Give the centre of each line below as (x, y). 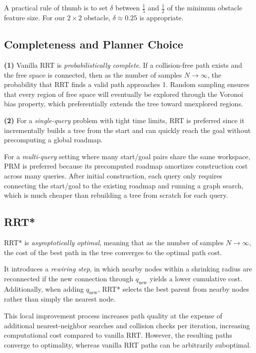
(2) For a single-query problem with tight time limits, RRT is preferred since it (124, 120)
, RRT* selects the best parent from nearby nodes (173, 288)
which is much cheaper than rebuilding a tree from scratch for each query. (116, 195)
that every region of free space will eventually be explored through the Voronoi (124, 94)
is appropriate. (161, 18)
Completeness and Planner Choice (94, 44)
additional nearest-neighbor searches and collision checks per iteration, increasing (127, 325)
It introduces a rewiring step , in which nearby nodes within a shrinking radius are (128, 269)
